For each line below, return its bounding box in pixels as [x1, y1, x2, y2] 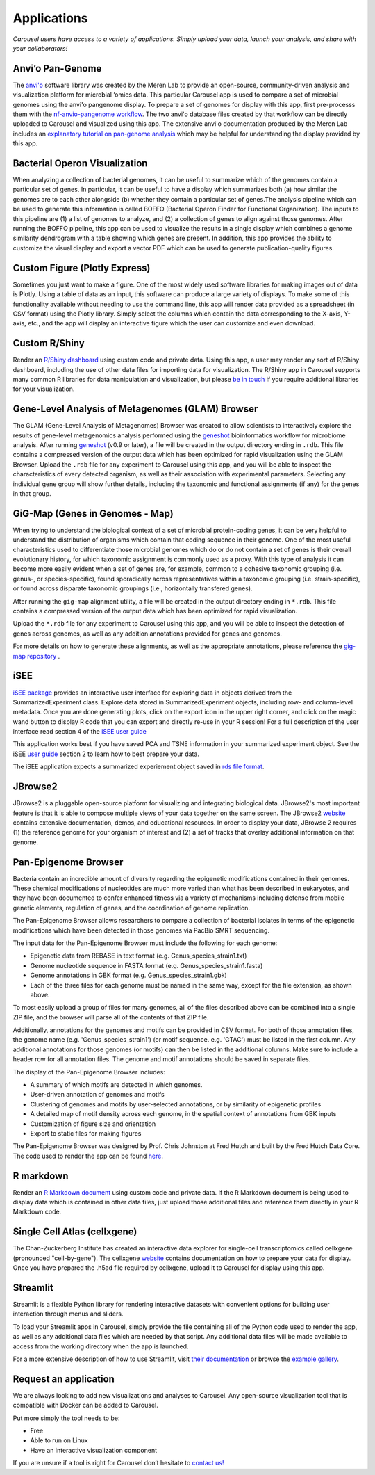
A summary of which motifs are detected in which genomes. [30, 1081, 203, 1089]
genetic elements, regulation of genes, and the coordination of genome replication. [12, 903, 250, 912]
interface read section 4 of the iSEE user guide [12, 727, 147, 736]
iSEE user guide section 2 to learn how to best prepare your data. [12, 750, 199, 758]
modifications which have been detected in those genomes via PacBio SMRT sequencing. [12, 926, 270, 935]
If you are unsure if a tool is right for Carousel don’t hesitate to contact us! [12, 1459, 225, 1467]
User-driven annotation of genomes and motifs [30, 1090, 165, 1099]
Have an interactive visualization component [30, 1446, 158, 1454]
